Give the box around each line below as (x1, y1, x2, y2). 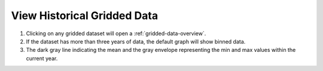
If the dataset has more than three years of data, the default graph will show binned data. (26, 38, 246, 45)
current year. (26, 54, 58, 62)
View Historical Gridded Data (11, 9, 159, 22)
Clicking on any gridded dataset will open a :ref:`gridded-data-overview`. (26, 30, 206, 37)
